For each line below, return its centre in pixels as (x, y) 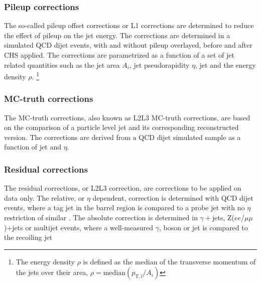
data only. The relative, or (44, 197)
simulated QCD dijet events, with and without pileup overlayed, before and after (128, 45)
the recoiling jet (28, 237)
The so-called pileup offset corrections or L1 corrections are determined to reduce (129, 25)
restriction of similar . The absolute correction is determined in (101, 218)
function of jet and (33, 147)
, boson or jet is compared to (203, 227)
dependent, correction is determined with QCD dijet (173, 197)
